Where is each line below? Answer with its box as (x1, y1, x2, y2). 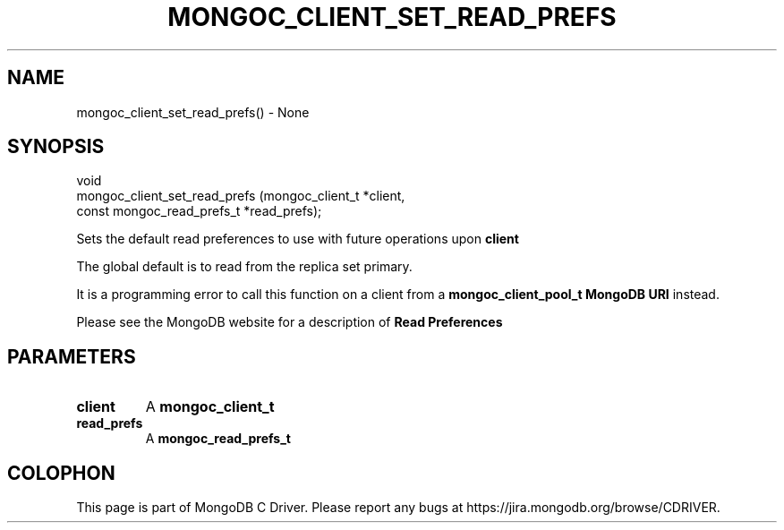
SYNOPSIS (7, 135, 105, 158)
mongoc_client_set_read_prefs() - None (76, 104, 310, 120)
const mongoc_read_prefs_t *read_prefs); (76, 203, 322, 219)
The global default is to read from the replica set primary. (76, 259, 413, 275)
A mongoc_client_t (145, 397, 275, 416)
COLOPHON (7, 461, 115, 484)
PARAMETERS (7, 345, 136, 368)
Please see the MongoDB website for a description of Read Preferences (76, 314, 503, 330)
